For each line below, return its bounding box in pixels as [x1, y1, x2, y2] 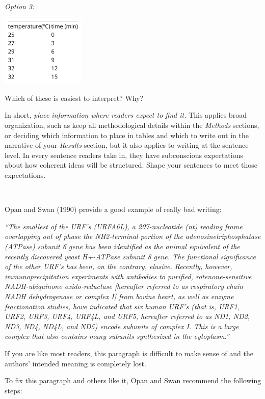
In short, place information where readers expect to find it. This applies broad [5, 110, 247, 120]
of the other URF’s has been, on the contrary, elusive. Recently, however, [5, 261, 232, 272]
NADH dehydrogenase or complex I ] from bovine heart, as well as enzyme [5, 290, 234, 301]
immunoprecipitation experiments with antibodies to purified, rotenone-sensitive [5, 271, 252, 281]
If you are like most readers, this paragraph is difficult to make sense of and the [5, 348, 253, 358]
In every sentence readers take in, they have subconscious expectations [22, 149, 243, 160]
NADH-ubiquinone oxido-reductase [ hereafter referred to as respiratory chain [5, 281, 243, 291]
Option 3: [5, 1, 35, 11]
